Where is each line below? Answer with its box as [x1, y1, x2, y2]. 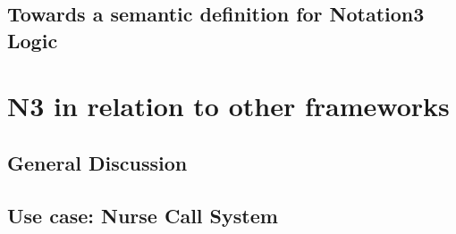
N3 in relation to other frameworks [7, 88, 450, 124]
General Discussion [7, 148, 188, 176]
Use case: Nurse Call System [7, 201, 278, 229]
